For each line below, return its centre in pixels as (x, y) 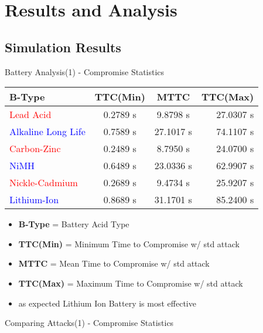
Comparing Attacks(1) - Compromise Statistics (89, 323)
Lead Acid (30, 115)
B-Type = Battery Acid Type (74, 224)
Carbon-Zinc (35, 149)
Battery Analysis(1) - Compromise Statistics (85, 71)
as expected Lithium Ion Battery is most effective (107, 303)
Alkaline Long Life (47, 132)
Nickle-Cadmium (44, 183)
